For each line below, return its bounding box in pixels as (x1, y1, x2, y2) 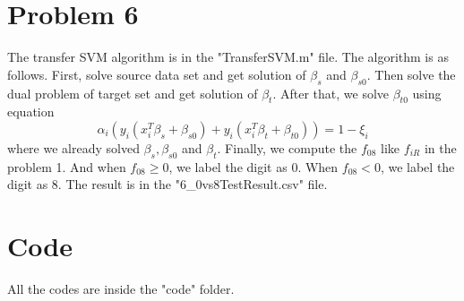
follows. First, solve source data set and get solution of (7, 64, 306, 83)
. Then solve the (366, 64, 456, 83)
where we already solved (7, 138, 140, 157)
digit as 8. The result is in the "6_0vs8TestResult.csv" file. (7, 175, 328, 193)
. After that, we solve (272, 83, 390, 102)
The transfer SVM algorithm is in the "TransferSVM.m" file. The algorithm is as (7, 47, 449, 66)
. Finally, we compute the (217, 138, 357, 157)
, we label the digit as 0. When (168, 157, 339, 176)
